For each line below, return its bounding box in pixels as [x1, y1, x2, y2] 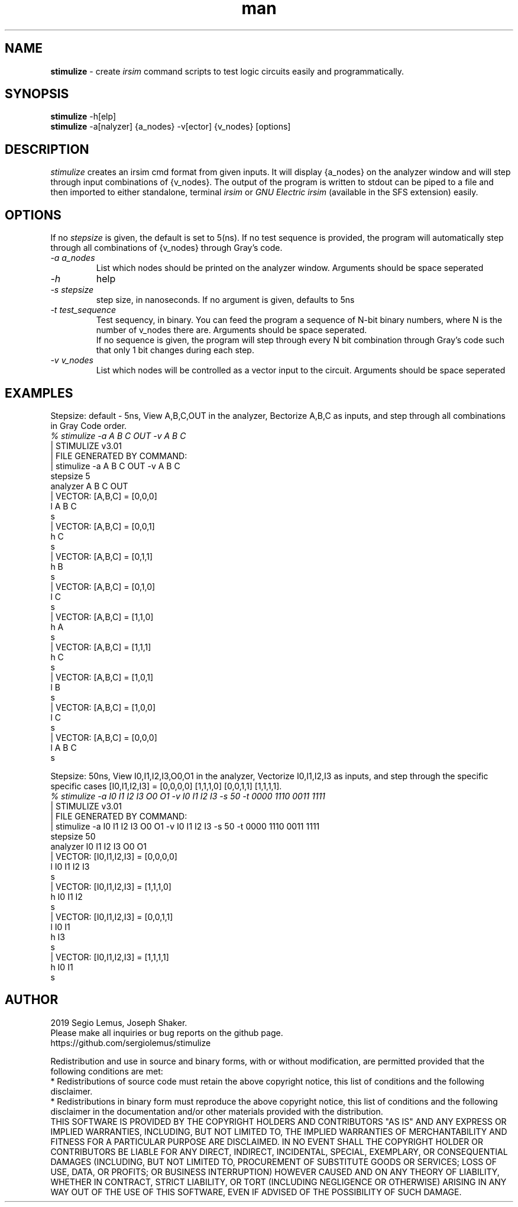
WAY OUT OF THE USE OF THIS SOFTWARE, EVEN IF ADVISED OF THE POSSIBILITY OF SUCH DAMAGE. [50, 1186, 462, 1197]
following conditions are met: [50, 1066, 163, 1076]
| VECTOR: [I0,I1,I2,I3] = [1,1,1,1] [50, 951, 169, 962]
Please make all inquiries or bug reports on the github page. [50, 1027, 283, 1038]
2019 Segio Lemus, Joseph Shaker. [50, 1017, 187, 1028]
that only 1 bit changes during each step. [96, 345, 254, 356]
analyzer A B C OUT [50, 480, 128, 491]
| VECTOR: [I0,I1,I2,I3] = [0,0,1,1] [50, 911, 173, 922]
